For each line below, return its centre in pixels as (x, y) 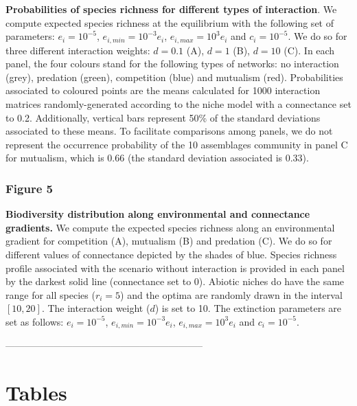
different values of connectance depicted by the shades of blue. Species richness (171, 254)
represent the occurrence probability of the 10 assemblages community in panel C (177, 144)
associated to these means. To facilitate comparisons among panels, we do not (169, 131)
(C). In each (309, 50)
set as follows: (35, 321)
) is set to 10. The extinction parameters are (248, 308)
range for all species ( (50, 294)
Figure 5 (29, 188)
